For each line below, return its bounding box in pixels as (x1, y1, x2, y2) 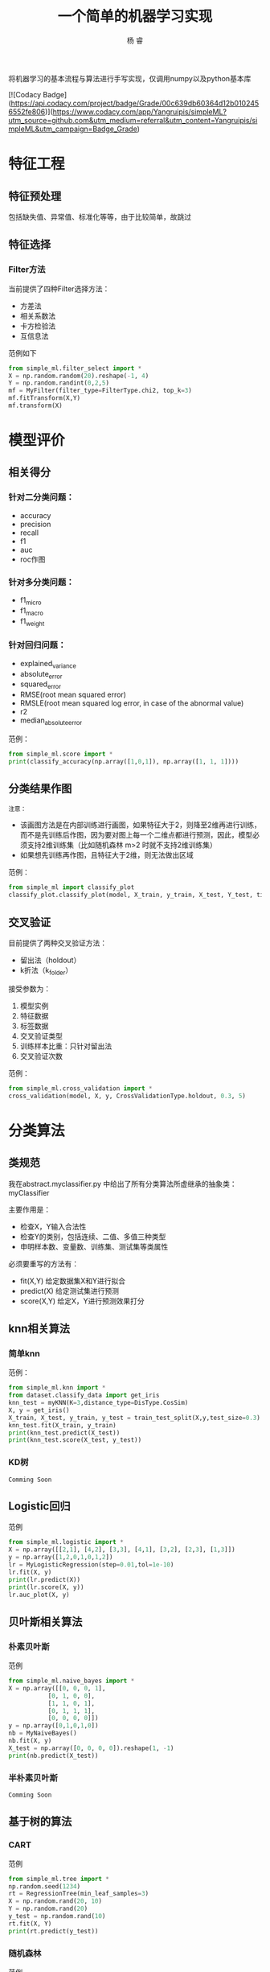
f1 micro (19, 595, 42, 607)
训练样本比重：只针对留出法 (19, 1041, 112, 1051)
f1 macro (19, 605, 44, 617)
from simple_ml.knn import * (8, 1384, 106, 1392)
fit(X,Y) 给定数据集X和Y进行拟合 (19, 1276, 126, 1286)
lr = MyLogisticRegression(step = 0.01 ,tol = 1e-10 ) (8, 1561, 174, 1569)
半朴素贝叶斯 (8, 1772, 59, 1783)
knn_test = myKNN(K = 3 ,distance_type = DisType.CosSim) (8, 1399, 189, 1407)
